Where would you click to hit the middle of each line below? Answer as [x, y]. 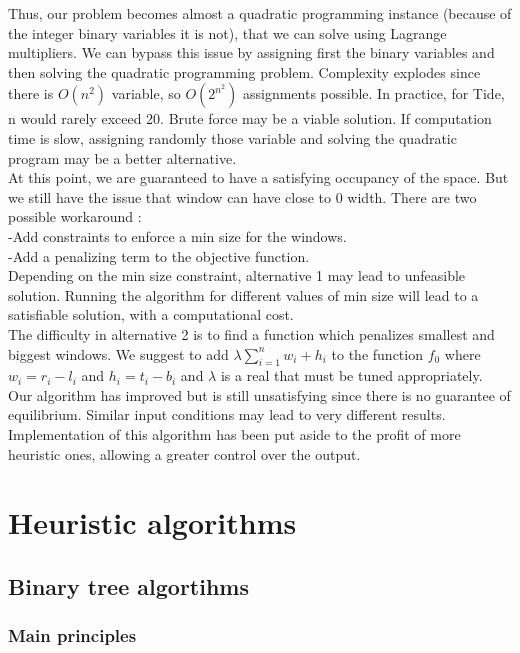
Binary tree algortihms [128, 586]
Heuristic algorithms [152, 522]
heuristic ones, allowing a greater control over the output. [184, 453]
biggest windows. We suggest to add [118, 353]
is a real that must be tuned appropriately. [351, 375]
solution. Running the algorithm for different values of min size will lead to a [243, 294]
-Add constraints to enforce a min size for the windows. [177, 235]
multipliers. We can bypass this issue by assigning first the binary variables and [251, 52]
